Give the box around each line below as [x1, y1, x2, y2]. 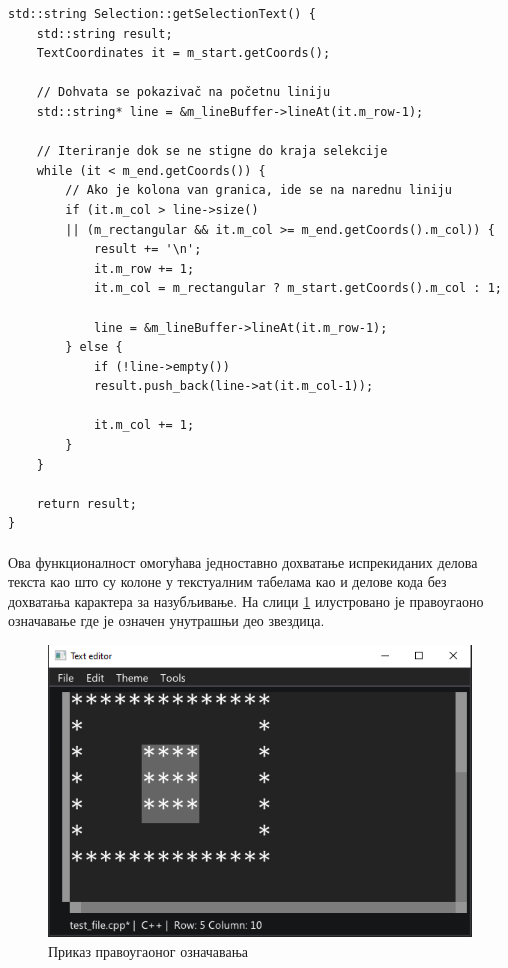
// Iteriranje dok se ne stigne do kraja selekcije [36, 144, 388, 159]
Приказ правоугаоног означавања [48, 940, 249, 961]
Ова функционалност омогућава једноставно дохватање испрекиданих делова [8, 551, 478, 572]
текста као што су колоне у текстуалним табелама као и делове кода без [8, 571, 447, 592]
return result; [36, 496, 137, 511]
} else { [65, 340, 123, 355]
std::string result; [36, 26, 173, 41]
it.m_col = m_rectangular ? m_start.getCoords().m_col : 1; [93, 281, 502, 296]
